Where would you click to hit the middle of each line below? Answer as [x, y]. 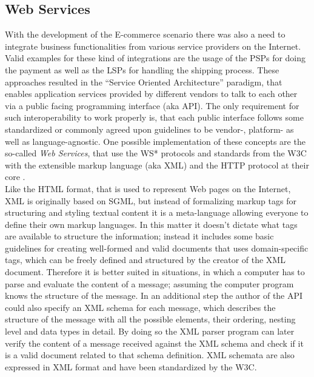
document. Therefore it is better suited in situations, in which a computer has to [155, 272]
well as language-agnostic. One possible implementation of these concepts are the [155, 141]
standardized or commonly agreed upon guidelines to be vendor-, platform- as [149, 129]
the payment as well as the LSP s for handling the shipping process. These [142, 69]
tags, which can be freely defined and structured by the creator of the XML [145, 260]
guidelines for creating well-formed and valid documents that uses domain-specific [157, 248]
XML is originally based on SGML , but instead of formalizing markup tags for [151, 200]
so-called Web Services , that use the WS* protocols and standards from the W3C [156, 153]
